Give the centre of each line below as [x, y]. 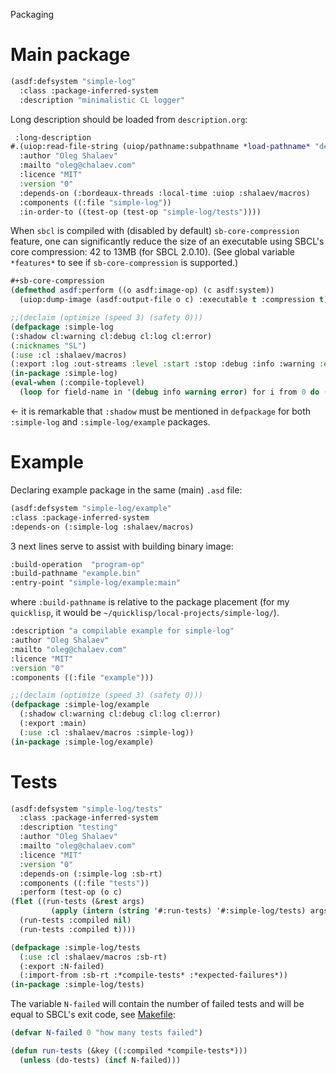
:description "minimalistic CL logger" [102, 100]
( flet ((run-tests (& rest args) [77, 902]
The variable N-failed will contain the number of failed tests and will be [157, 1004]
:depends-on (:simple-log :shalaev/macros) [102, 527]
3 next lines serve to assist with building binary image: [122, 546]
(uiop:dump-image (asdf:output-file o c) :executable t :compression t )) [176, 300]
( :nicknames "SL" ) [48, 345]
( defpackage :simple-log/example [80, 705]
